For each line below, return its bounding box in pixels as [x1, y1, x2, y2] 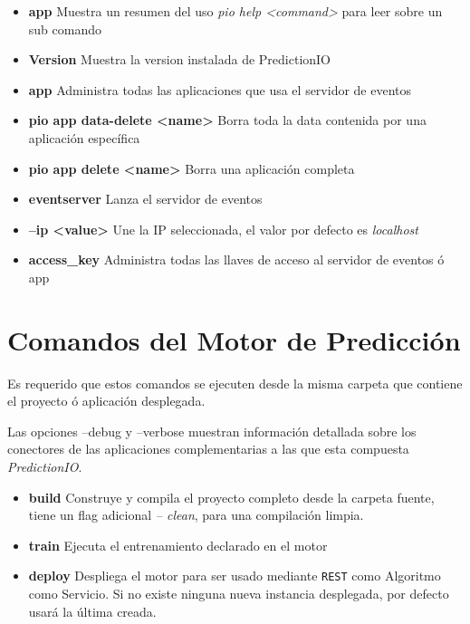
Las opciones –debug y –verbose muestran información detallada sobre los [7, 421, 417, 440]
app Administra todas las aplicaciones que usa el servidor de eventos [28, 80, 412, 99]
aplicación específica [28, 128, 140, 147]
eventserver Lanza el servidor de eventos [28, 189, 263, 208]
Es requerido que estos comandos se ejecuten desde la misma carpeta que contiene [7, 373, 463, 392]
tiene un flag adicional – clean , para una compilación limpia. [28, 505, 364, 524]
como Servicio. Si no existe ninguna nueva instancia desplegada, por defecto [28, 584, 449, 603]
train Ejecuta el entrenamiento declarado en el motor [28, 535, 328, 554]
